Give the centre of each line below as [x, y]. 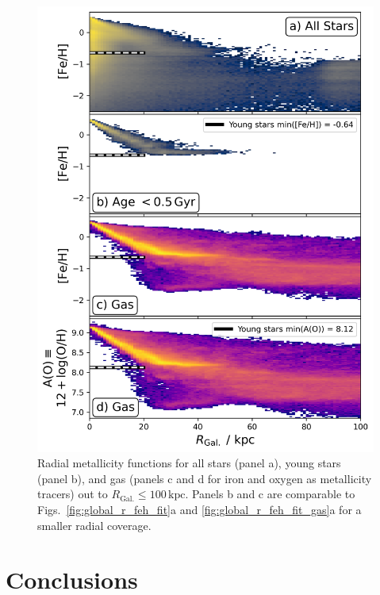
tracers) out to [73, 494]
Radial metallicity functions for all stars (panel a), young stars [189, 463]
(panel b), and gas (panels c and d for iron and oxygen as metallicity [205, 478]
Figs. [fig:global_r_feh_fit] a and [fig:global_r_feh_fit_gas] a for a [200, 510]
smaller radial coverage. [94, 525]
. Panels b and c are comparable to [270, 494]
